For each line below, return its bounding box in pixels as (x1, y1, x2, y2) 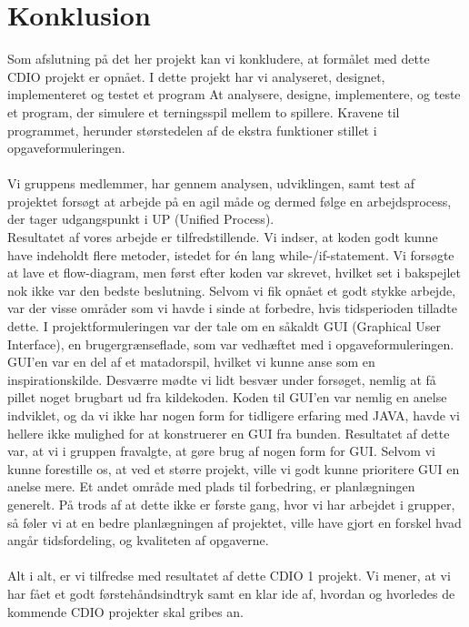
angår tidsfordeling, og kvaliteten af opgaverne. (7, 531, 269, 550)
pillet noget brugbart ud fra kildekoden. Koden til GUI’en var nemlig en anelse (7, 388, 447, 407)
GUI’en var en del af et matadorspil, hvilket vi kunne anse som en (7, 352, 375, 371)
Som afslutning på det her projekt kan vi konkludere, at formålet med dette (7, 49, 430, 68)
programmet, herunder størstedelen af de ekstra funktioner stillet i (7, 120, 377, 139)
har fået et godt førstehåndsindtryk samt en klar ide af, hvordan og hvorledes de (7, 583, 455, 602)
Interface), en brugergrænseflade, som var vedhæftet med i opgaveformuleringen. (7, 334, 454, 353)
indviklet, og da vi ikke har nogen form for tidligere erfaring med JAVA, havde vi (7, 406, 460, 424)
